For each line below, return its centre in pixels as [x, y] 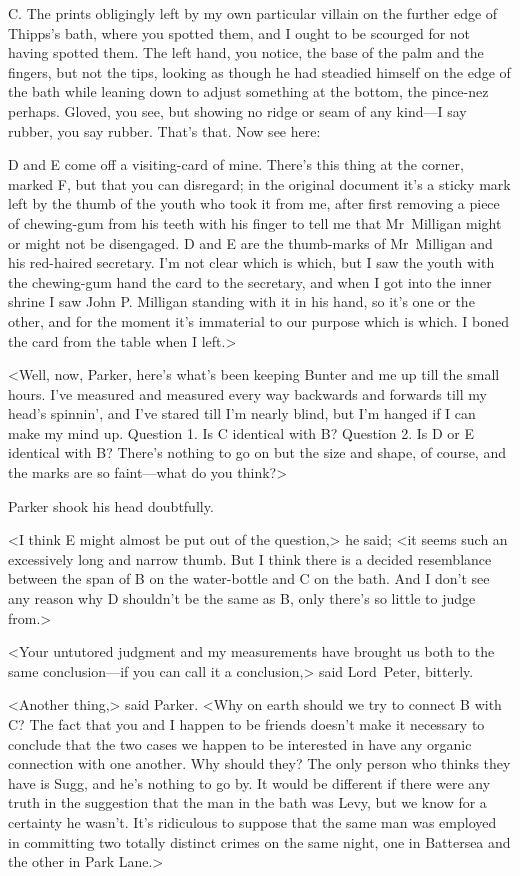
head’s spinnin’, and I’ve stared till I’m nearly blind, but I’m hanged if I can [242, 413]
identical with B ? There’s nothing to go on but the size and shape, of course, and [257, 452]
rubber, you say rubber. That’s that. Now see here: [164, 130]
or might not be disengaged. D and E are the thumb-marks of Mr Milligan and [250, 242]
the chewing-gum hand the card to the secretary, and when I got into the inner [250, 281]
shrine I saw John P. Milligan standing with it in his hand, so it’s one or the [241, 301]
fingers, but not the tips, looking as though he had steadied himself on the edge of [259, 71]
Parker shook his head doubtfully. [111, 505]
